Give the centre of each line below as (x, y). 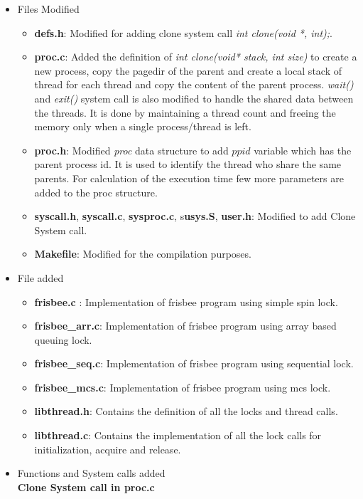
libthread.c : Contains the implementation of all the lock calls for (178, 435)
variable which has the (303, 150)
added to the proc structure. (96, 192)
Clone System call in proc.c (86, 487)
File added (40, 277)
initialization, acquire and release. (108, 449)
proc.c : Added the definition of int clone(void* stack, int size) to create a (196, 57)
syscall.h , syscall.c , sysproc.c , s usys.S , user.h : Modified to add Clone (195, 216)
